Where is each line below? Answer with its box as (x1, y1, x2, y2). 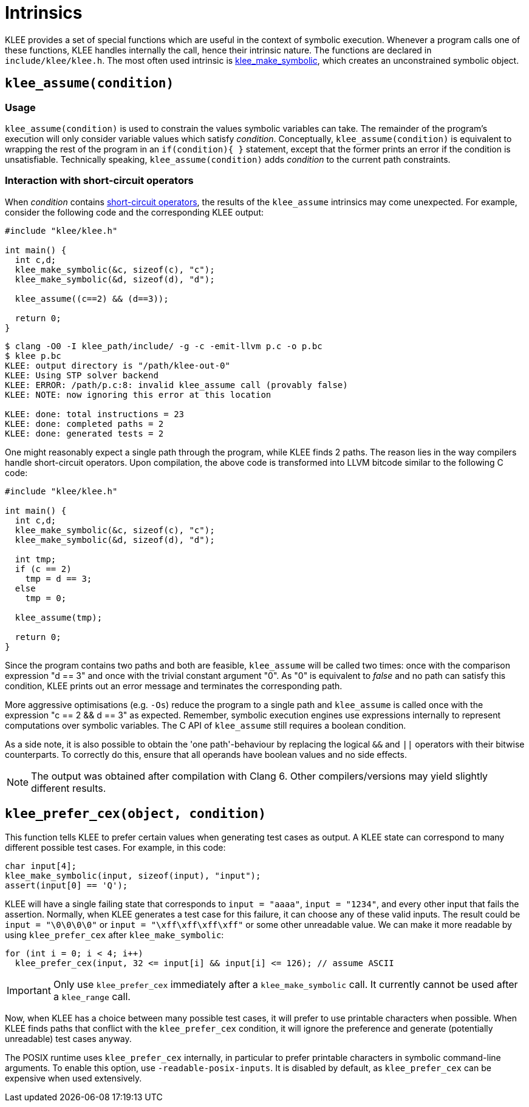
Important (7, 984, 51, 996)
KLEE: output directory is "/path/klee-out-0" (5, 360, 230, 370)
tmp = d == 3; (25, 573, 92, 584)
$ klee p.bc (5, 350, 61, 361)
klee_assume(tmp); (15, 612, 103, 622)
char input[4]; (5, 860, 77, 871)
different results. (31, 782, 106, 794)
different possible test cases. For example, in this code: (5, 842, 226, 853)
